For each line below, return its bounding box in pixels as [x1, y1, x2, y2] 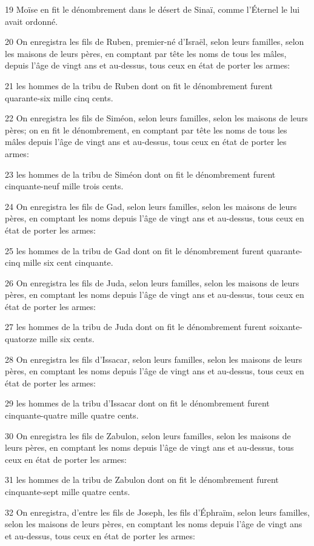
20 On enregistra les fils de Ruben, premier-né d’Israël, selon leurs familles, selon [5, 35, 304, 48]
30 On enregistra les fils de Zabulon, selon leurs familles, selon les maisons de [5, 429, 291, 442]
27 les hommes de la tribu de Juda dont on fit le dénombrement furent [5, 320, 267, 333]
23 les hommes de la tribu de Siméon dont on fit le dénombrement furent [5, 167, 276, 180]
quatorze [5, 332, 37, 345]
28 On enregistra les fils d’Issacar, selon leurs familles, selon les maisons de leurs [5, 352, 302, 365]
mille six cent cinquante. [22, 256, 113, 269]
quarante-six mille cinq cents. [5, 91, 113, 104]
